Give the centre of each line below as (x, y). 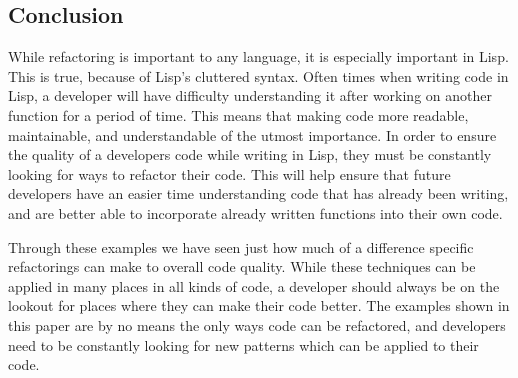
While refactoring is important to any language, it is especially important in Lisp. (258, 56)
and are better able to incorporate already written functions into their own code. (255, 212)
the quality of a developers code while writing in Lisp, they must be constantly (250, 154)
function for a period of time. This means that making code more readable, (238, 114)
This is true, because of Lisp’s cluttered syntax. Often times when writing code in (258, 75)
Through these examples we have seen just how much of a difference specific (241, 246)
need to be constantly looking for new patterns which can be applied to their (243, 344)
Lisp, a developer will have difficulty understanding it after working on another (250, 95)
